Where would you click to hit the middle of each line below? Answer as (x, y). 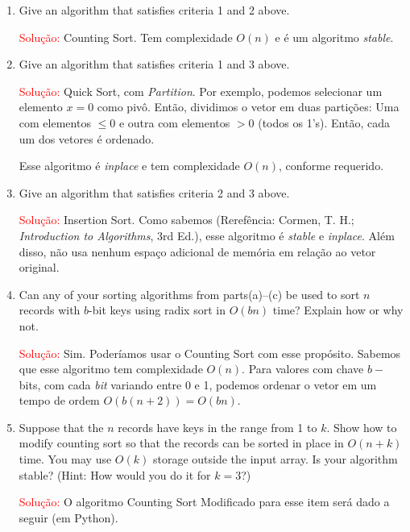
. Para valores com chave (303, 369)
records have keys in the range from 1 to (217, 427)
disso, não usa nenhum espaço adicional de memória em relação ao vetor (197, 251)
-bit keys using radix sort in (157, 310)
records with (50, 310)
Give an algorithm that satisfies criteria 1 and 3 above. (154, 64)
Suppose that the (61, 427)
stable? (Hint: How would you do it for (115, 474)
